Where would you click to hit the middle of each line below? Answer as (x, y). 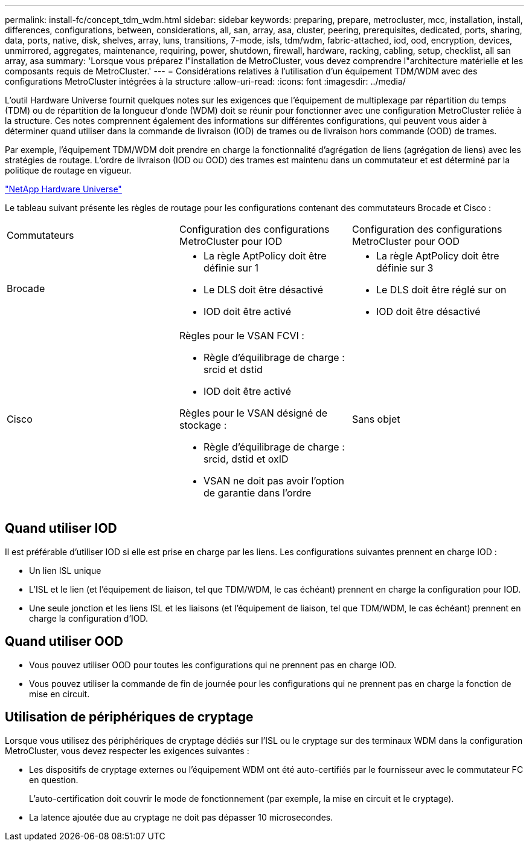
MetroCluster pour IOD (231, 241)
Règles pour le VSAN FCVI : (242, 336)
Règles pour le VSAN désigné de (253, 413)
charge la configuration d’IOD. (89, 618)
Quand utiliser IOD (61, 529)
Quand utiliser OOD (64, 642)
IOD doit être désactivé (428, 311)
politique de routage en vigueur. (68, 170)
